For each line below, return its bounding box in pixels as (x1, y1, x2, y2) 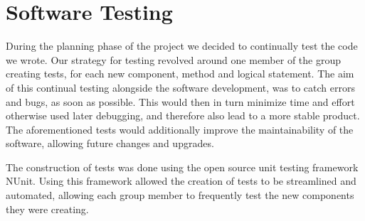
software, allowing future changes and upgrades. (6, 136, 214, 151)
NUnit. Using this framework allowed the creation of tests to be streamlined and (6, 173, 356, 188)
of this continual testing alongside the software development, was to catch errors (6, 80, 355, 95)
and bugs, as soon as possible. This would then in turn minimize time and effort (6, 94, 355, 109)
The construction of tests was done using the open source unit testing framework (6, 159, 359, 174)
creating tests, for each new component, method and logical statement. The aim (6, 66, 354, 81)
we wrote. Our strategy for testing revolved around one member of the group (6, 52, 342, 67)
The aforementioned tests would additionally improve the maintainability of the (6, 122, 354, 136)
